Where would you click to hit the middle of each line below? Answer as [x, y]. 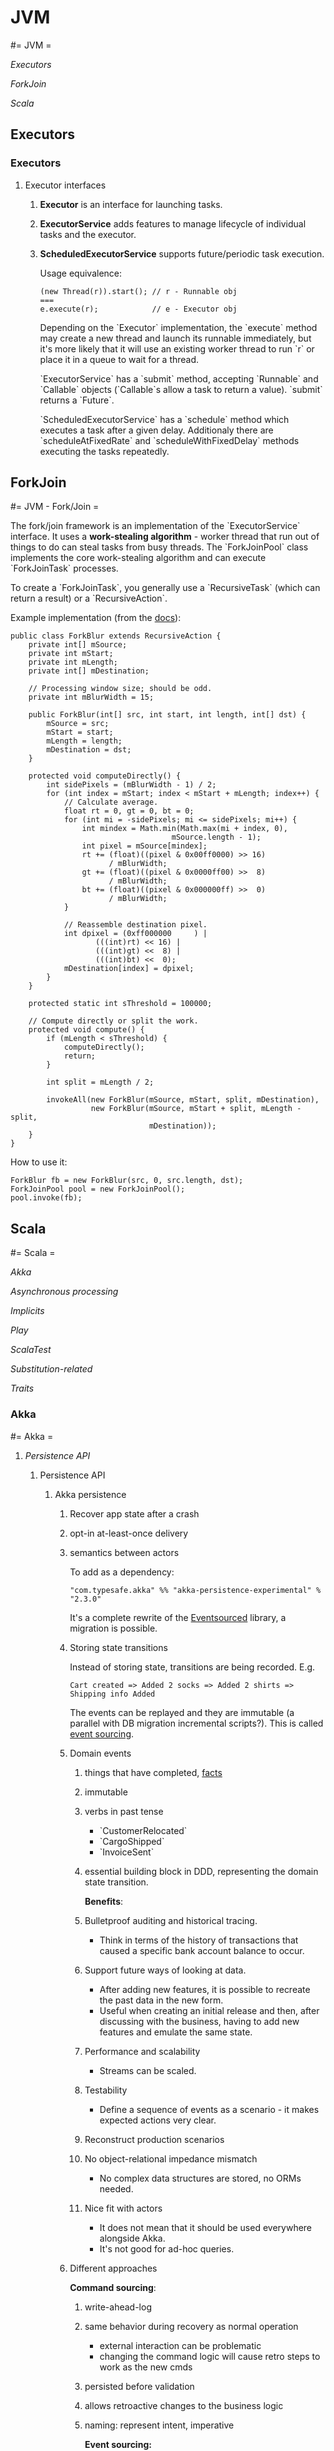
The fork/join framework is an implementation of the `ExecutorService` [155, 526]
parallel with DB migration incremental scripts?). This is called [196, 1723]
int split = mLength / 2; [100, 1082]
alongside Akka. [132, 2238]
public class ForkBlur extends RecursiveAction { [116, 636]
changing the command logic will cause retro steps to [210, 2356]
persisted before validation [139, 2386]
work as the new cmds [146, 2367]
